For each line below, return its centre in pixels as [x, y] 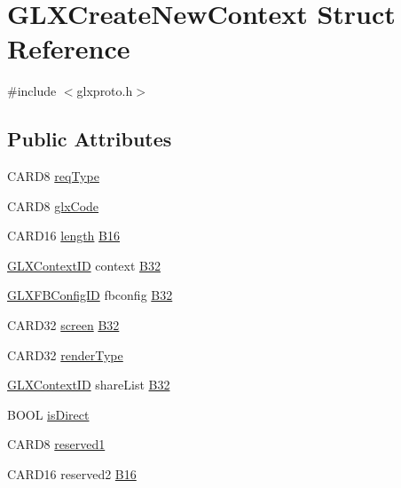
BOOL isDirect [48, 414]
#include [32, 91]
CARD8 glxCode [53, 205]
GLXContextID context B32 [84, 265]
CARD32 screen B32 [63, 325]
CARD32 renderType [65, 354]
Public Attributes [90, 139]
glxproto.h [105, 91]
